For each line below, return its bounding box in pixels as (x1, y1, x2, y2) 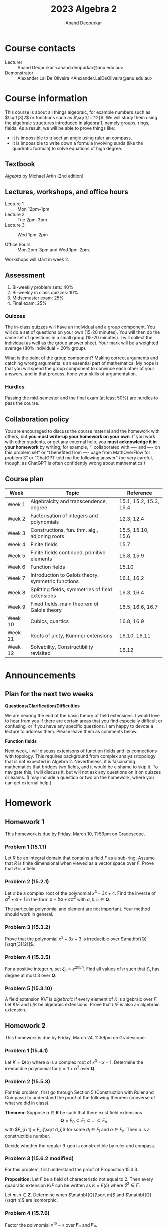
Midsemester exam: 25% (12, 295, 64, 301)
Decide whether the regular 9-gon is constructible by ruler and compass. (5, 1142, 156, 1149)
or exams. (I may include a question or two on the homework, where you (5, 774, 154, 781)
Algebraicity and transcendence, (30, 498, 107, 505)
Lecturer (5, 59, 23, 65)
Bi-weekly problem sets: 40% (12, 284, 74, 290)
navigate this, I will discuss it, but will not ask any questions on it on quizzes (5, 769, 161, 775)
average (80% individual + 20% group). (5, 345, 87, 351)
